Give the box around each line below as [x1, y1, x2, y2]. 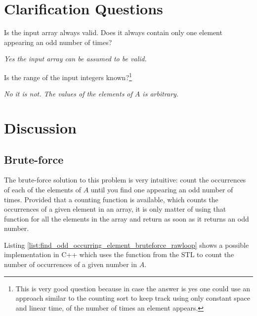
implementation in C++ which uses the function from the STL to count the [4, 249, 234, 260]
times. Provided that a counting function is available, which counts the [4, 194, 218, 204]
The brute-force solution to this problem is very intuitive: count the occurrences [4, 175, 246, 185]
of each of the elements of [4, 184, 81, 194]
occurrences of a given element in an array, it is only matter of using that [4, 204, 226, 214]
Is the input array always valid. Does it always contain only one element [4, 27, 222, 38]
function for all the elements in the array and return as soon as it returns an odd [4, 213, 249, 224]
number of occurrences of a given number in [4, 259, 137, 270]
